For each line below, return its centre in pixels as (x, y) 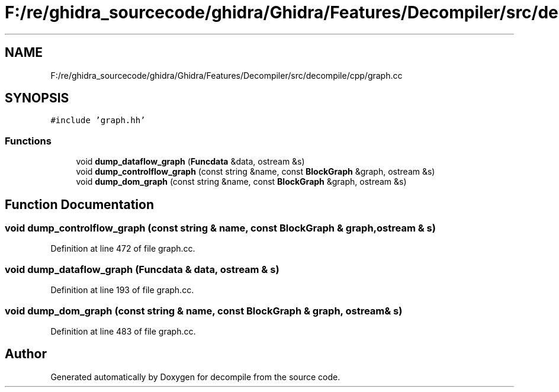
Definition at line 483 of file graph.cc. (123, 331)
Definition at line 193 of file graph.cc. (122, 290)
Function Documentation (79, 204)
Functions (28, 141)
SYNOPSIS (37, 98)
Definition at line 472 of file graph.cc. (123, 249)
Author (26, 354)
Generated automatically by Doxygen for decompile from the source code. (195, 377)
